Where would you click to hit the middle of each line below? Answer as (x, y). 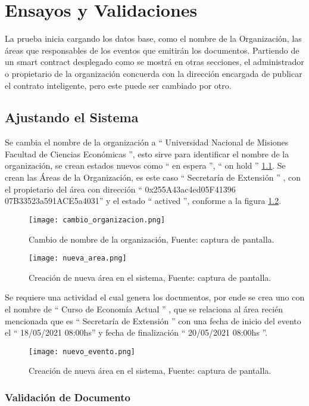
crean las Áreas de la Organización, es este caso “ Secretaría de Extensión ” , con (153, 177)
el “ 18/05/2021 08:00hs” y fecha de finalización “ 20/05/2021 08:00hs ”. (136, 332)
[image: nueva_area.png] (78, 258)
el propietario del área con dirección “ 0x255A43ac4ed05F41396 (120, 189)
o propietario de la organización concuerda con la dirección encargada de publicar (154, 73)
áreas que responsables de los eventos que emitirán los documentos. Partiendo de (152, 50)
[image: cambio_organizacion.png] (97, 220)
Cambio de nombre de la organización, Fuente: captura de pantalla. (152, 239)
